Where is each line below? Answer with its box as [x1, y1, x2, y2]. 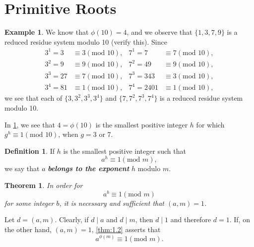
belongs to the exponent [48, 163, 129, 174]
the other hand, [4, 224, 52, 234]
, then [135, 214, 153, 225]
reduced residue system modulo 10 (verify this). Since [4, 36, 167, 47]
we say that [4, 163, 40, 174]
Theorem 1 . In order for [4, 180, 83, 190]
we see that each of [4, 93, 63, 103]
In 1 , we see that [4, 119, 55, 129]
